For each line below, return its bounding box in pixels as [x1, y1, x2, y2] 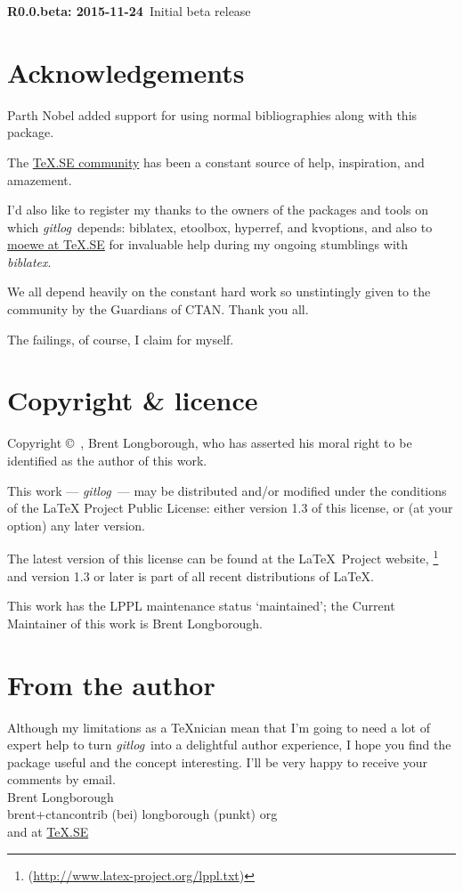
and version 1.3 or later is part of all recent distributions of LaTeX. [7, 566, 374, 585]
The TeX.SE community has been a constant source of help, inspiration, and [7, 152, 425, 171]
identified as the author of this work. [7, 450, 207, 469]
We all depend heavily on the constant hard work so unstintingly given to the [7, 282, 431, 301]
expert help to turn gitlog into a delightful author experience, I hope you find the [7, 735, 451, 754]
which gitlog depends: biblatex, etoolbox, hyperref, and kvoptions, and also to [7, 217, 433, 236]
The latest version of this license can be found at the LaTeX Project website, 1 [7, 547, 439, 567]
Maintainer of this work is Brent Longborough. [7, 613, 263, 632]
